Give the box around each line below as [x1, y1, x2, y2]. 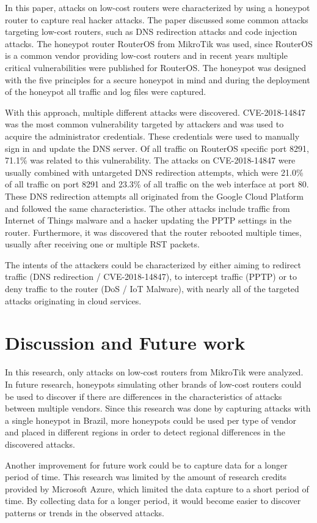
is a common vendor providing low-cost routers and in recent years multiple [5, 49, 288, 62]
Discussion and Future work [5, 330, 246, 355]
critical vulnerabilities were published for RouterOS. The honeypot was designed [5, 61, 307, 73]
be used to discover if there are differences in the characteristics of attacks [5, 389, 282, 402]
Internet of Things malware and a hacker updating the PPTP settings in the [5, 214, 292, 227]
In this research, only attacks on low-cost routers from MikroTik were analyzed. [5, 366, 304, 378]
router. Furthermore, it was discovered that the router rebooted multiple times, [5, 225, 302, 238]
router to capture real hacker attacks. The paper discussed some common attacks [5, 13, 308, 26]
